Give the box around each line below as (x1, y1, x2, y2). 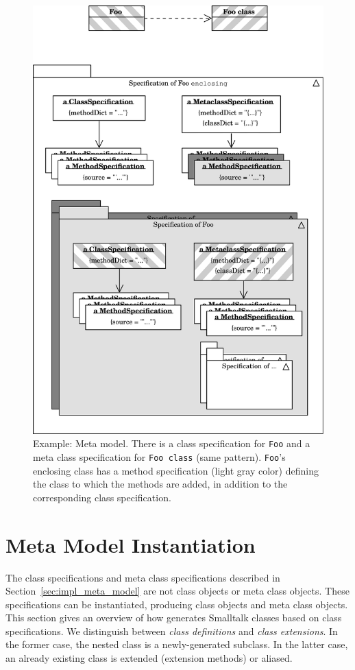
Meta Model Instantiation (5, 530, 256, 558)
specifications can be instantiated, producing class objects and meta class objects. (5, 597, 348, 611)
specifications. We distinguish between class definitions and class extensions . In (5, 623, 338, 638)
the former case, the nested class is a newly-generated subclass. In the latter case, (5, 637, 348, 651)
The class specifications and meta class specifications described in (5, 570, 280, 584)
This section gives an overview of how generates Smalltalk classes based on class (5, 610, 342, 625)
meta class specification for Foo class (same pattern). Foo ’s (33, 449, 286, 464)
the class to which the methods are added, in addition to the (33, 477, 288, 491)
